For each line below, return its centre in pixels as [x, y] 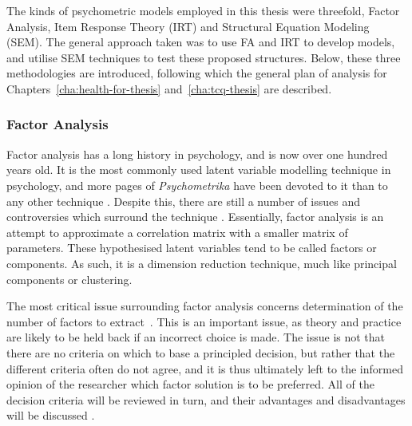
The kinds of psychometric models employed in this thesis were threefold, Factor [203, 10]
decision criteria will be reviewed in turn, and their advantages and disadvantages [206, 399]
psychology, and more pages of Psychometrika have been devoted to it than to [197, 185]
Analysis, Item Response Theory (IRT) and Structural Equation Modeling [188, 26]
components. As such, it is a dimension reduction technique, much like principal [202, 263]
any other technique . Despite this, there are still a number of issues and [183, 201]
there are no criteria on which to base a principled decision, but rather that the [201, 352]
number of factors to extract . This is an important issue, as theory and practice [204, 321]
